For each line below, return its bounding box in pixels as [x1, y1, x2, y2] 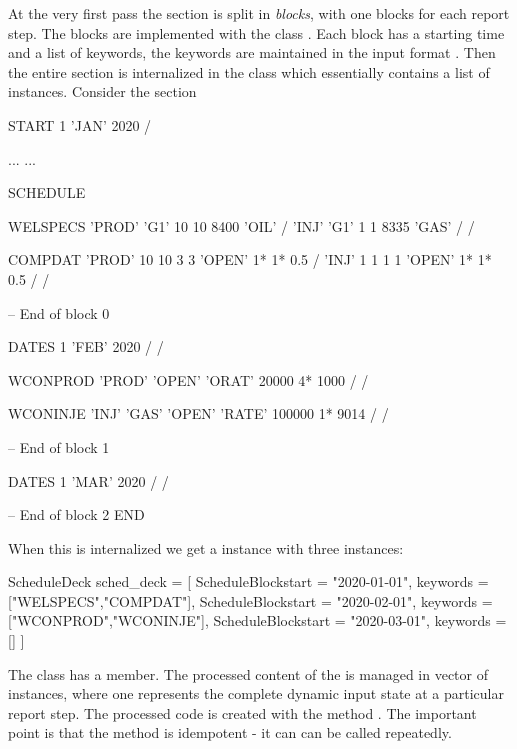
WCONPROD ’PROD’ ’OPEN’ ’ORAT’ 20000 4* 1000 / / [8, 369, 369, 390]
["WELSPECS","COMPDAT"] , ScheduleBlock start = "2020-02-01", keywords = [8, 590, 493, 611]
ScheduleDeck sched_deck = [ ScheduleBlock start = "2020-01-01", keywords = [8, 571, 489, 592]
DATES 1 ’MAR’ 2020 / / [8, 470, 169, 491]
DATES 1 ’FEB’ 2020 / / [8, 336, 164, 357]
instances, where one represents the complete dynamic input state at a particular [8, 683, 504, 704]
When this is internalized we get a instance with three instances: [8, 537, 404, 558]
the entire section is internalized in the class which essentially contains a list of [8, 61, 490, 82]
